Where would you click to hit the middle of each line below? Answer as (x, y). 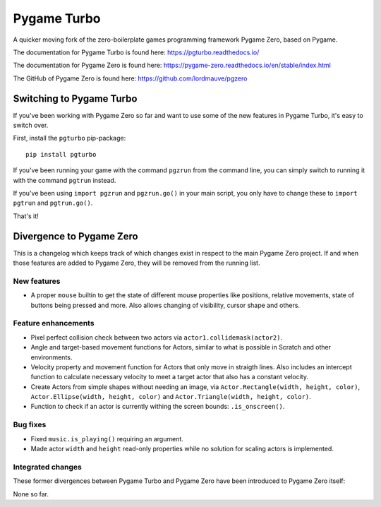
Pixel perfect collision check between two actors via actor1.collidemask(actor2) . (156, 337)
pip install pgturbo (61, 154)
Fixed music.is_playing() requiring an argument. (107, 439)
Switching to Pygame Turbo (75, 99)
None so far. (31, 494)
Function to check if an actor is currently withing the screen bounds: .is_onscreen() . (158, 407)
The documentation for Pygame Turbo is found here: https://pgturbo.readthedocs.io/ (136, 52)
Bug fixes (30, 425)
